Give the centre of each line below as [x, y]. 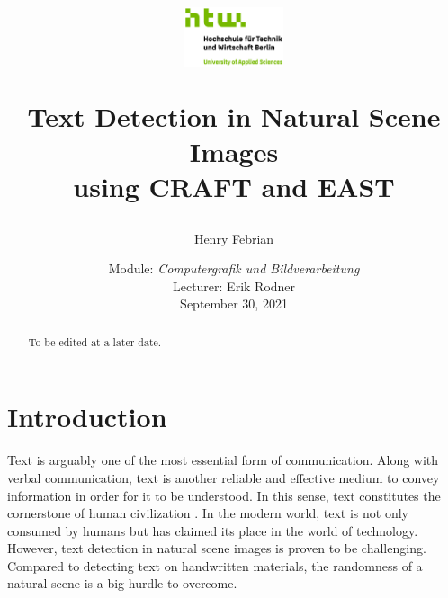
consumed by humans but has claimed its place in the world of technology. [213, 530]
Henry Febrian [234, 238]
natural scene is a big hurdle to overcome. [122, 583]
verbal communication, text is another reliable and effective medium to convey [224, 477]
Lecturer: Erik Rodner [234, 286]
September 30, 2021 [234, 303]
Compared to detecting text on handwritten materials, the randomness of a [215, 565]
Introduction [87, 417]
